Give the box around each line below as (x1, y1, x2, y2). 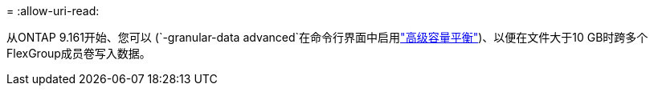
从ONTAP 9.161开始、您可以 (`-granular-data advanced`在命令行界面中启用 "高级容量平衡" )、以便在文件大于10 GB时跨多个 (6, 30, 648, 44)
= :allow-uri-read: (6, 4, 100, 18)
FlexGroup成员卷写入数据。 (6, 46, 151, 60)
